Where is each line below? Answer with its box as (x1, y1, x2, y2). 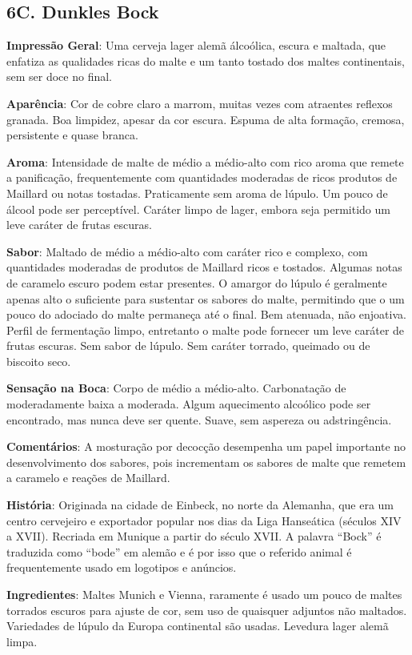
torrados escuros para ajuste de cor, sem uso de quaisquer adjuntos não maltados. (6, 601, 407, 618)
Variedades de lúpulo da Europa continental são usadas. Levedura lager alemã (6, 617, 389, 634)
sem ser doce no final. (6, 68, 113, 85)
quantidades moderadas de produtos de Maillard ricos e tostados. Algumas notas (6, 259, 402, 275)
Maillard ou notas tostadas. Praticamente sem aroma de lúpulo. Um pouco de (6, 184, 388, 201)
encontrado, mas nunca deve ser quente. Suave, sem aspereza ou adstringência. (6, 411, 392, 428)
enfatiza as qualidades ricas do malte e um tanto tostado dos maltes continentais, (6, 52, 405, 69)
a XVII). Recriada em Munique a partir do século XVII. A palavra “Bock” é (6, 528, 382, 544)
